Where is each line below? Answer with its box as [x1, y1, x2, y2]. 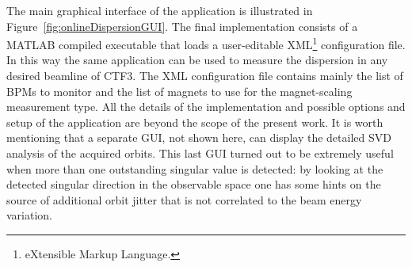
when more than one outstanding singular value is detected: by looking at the [6, 160, 383, 177]
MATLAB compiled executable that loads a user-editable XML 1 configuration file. [6, 34, 406, 52]
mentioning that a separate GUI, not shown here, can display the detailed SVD [6, 129, 391, 146]
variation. [6, 207, 53, 223]
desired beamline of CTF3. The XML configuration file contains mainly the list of [6, 67, 403, 84]
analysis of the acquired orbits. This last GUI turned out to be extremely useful [6, 145, 394, 161]
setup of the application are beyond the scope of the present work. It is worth [6, 113, 383, 130]
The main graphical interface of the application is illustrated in [6, 2, 313, 18]
